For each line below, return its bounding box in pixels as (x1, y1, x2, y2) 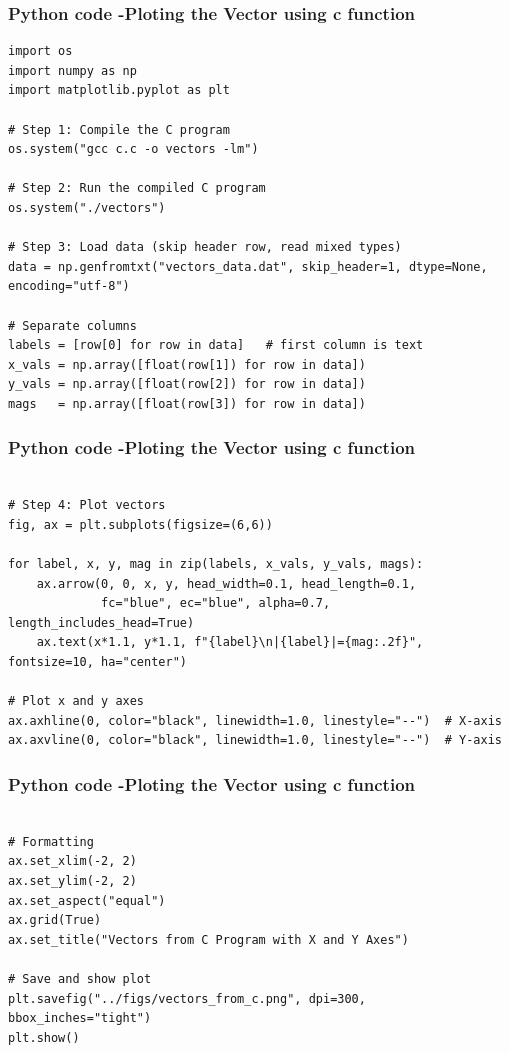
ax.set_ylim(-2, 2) (8, 874, 137, 889)
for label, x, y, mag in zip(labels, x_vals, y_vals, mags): (8, 557, 424, 572)
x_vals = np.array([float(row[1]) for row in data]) (8, 357, 366, 372)
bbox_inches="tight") (8, 1011, 152, 1026)
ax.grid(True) (8, 913, 102, 928)
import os (8, 44, 73, 59)
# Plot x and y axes (8, 694, 145, 709)
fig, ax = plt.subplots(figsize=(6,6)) (8, 517, 273, 532)
